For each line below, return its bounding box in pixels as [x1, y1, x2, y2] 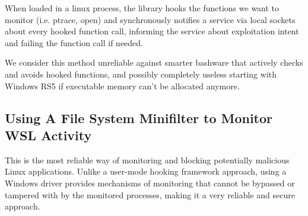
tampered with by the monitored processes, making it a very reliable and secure [5, 188, 295, 201]
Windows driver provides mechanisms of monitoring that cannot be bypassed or [5, 176, 295, 189]
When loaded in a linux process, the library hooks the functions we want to [5, 2, 280, 14]
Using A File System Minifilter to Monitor [5, 108, 273, 127]
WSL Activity [5, 125, 92, 144]
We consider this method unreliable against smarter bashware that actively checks [5, 56, 303, 69]
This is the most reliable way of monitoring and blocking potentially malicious [5, 153, 290, 166]
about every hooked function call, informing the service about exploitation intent [5, 25, 299, 37]
